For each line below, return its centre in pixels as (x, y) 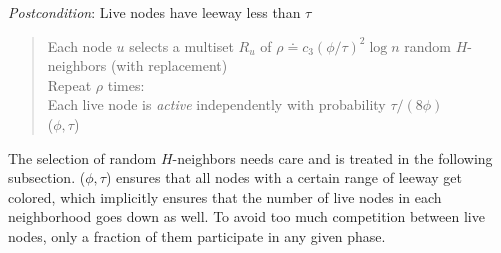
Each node (79, 45)
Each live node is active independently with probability (216, 104)
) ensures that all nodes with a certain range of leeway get (284, 177)
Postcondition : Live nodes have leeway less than (154, 12)
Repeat (69, 84)
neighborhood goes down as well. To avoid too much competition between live (246, 216)
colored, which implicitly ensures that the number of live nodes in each (225, 196)
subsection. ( (47, 177)
